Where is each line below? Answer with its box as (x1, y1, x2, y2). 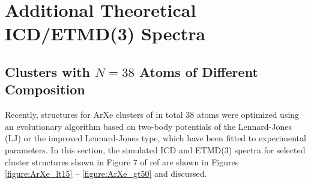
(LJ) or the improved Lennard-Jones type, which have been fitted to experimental (5, 132, 306, 144)
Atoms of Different (139, 62, 258, 81)
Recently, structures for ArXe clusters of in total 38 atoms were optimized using (5, 108, 300, 121)
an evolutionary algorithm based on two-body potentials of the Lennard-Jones (5, 120, 292, 132)
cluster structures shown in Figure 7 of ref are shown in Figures (5, 155, 239, 168)
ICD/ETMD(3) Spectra (5, 21, 206, 46)
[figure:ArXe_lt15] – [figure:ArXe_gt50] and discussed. (5, 167, 207, 180)
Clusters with (5, 62, 91, 81)
